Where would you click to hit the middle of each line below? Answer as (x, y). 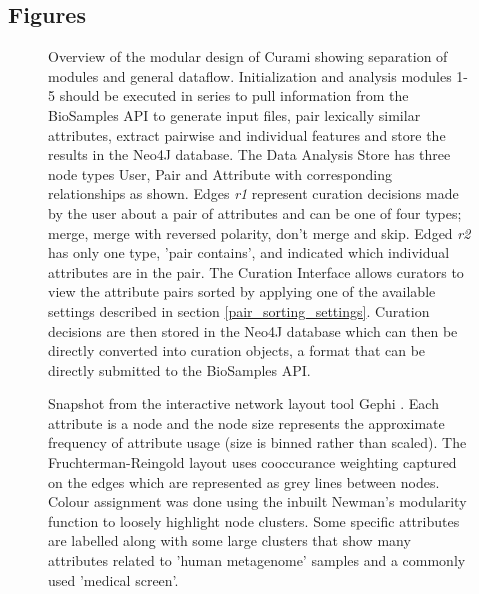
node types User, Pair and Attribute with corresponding (220, 173)
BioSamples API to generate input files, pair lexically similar (234, 114)
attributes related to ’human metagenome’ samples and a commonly (257, 560)
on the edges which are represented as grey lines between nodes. (244, 481)
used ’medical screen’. (113, 579)
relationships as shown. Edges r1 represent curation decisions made (253, 193)
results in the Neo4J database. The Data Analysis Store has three (249, 154)
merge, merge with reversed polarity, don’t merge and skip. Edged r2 (259, 232)
